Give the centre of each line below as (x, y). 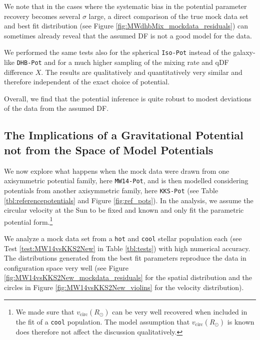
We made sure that (45, 311)
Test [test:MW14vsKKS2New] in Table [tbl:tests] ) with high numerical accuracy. (127, 248)
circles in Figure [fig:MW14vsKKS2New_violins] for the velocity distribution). (124, 287)
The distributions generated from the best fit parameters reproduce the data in (125, 258)
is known (241, 321)
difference (18, 72)
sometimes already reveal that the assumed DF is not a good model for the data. (128, 35)
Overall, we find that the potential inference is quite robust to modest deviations (128, 98)
